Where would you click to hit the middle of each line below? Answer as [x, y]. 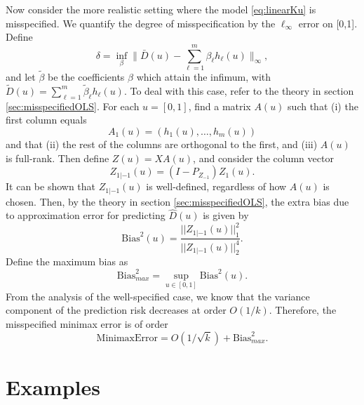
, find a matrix [220, 106]
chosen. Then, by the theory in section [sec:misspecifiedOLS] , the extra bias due [177, 201]
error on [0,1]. [328, 23]
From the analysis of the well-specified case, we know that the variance [158, 296]
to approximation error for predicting [86, 215]
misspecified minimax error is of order [87, 323]
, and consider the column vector [263, 158]
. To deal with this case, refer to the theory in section [239, 90]
